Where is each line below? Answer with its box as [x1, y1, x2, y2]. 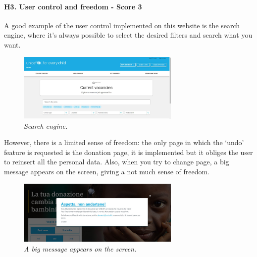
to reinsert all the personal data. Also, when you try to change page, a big [4, 156, 229, 167]
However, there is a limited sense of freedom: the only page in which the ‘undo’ [4, 137, 244, 148]
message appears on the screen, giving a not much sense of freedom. [4, 166, 210, 177]
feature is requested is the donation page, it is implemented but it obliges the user [4, 147, 253, 157]
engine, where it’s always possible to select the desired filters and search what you [4, 30, 253, 40]
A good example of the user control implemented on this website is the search [4, 20, 240, 30]
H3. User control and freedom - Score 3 [4, 1, 142, 11]
